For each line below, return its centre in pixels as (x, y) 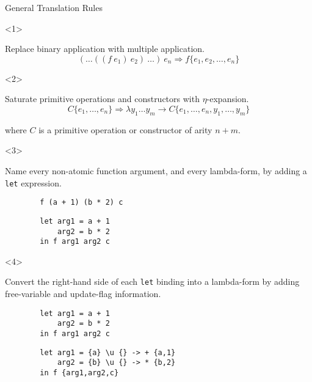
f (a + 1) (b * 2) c (82, 203)
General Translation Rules (54, 7)
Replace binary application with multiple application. (105, 49)
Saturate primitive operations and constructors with (102, 99)
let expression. (33, 182)
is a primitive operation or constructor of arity (125, 129)
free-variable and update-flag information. (83, 294)
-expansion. (228, 99)
